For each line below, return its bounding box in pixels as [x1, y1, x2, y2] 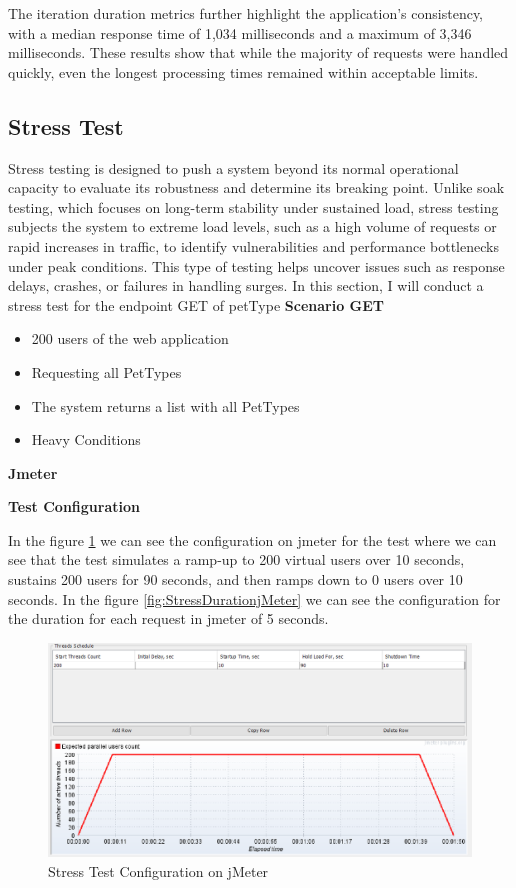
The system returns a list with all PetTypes [31, 395, 300, 416]
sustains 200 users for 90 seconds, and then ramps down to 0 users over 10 [8, 569, 463, 590]
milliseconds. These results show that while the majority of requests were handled [8, 42, 509, 63]
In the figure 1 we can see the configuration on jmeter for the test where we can [8, 529, 497, 550]
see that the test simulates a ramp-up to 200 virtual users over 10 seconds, [8, 549, 465, 570]
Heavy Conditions [31, 429, 141, 450]
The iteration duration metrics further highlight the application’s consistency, [8, 3, 484, 23]
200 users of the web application [31, 328, 229, 349]
